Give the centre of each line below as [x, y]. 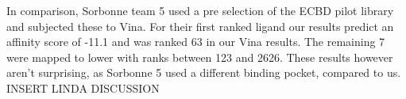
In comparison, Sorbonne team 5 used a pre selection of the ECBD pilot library [200, 10]
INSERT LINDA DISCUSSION [83, 88]
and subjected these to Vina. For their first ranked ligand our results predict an [200, 26]
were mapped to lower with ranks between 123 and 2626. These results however [200, 57]
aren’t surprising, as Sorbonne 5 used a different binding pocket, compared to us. [204, 72]
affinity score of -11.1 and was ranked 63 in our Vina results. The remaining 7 [196, 42]
